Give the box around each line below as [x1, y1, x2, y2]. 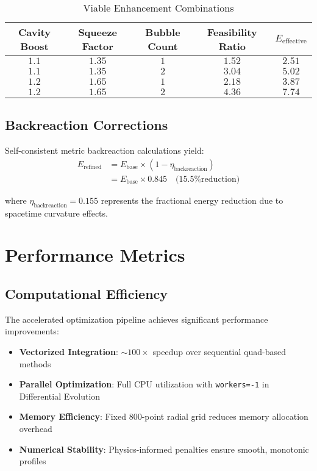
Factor [82, 39, 113, 53]
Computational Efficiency [5, 284, 168, 303]
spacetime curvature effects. [5, 206, 108, 219]
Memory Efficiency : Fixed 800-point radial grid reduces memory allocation [19, 410, 308, 423]
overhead [19, 422, 52, 435]
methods [19, 357, 51, 370]
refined [84, 164, 102, 171]
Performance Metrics [5, 242, 185, 267]
